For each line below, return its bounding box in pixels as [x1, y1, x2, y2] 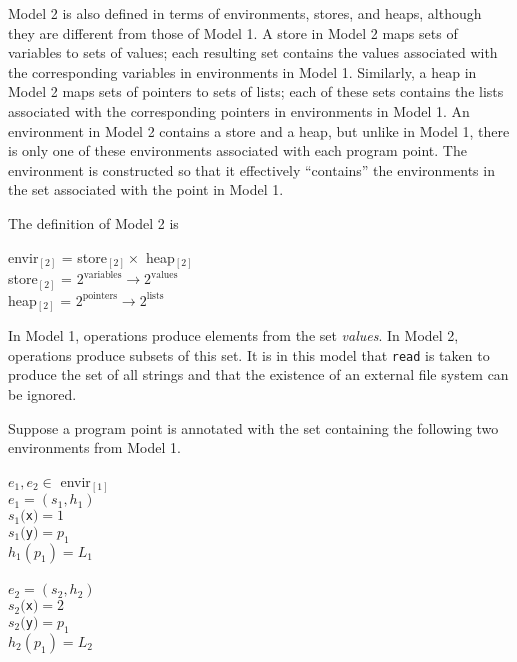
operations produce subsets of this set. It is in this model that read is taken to [8, 344, 490, 365]
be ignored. [8, 383, 77, 404]
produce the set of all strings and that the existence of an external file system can [8, 364, 509, 385]
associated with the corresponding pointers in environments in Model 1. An [8, 100, 470, 121]
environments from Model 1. [8, 437, 181, 458]
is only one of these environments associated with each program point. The [8, 140, 467, 161]
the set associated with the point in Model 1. [8, 179, 284, 200]
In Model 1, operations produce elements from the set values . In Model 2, [8, 325, 459, 346]
